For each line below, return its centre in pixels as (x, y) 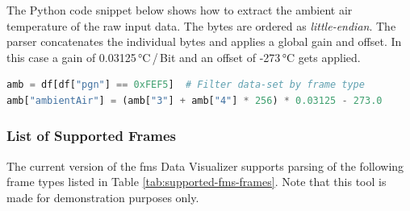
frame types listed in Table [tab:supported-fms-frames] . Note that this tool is (197, 182)
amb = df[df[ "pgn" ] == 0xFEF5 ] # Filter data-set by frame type (186, 85)
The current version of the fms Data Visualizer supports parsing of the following (205, 165)
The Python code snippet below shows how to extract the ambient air (180, 10)
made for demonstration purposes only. (103, 197)
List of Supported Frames (92, 136)
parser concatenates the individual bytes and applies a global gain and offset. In (204, 41)
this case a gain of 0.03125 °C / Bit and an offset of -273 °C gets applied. (184, 57)
